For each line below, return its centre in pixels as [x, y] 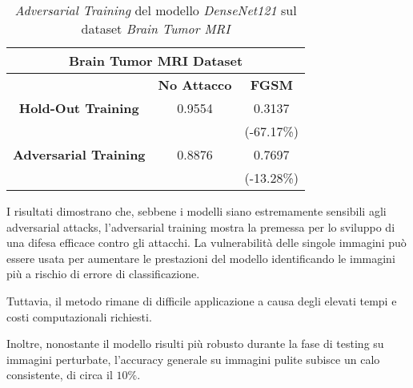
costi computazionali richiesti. [79, 316]
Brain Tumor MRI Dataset [156, 61]
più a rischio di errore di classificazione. [103, 274]
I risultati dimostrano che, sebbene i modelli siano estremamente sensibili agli [196, 211]
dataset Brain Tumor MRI [156, 28]
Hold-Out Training [79, 108]
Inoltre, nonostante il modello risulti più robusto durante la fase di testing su [195, 344]
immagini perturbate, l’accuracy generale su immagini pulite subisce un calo [193, 359]
